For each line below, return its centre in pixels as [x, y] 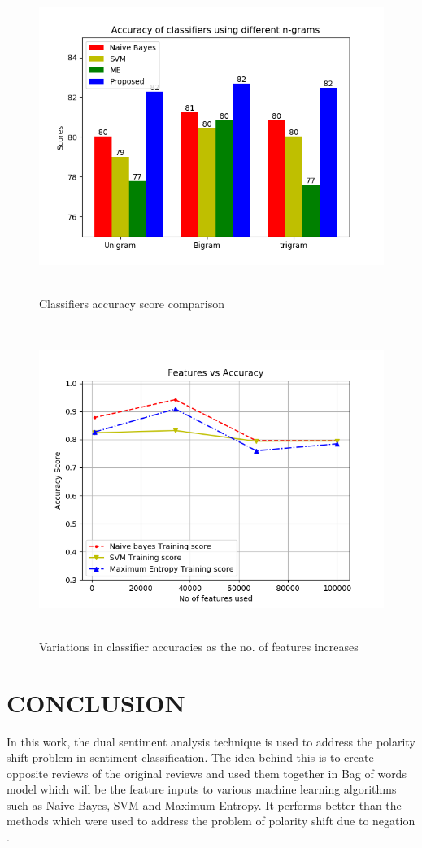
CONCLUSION [96, 702]
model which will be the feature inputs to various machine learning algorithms [202, 789]
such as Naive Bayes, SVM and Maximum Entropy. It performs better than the [204, 805]
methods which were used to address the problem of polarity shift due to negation [211, 821]
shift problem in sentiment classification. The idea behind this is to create [190, 757]
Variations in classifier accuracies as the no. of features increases [199, 646]
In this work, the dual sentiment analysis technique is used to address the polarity [211, 741]
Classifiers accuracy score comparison [132, 303]
